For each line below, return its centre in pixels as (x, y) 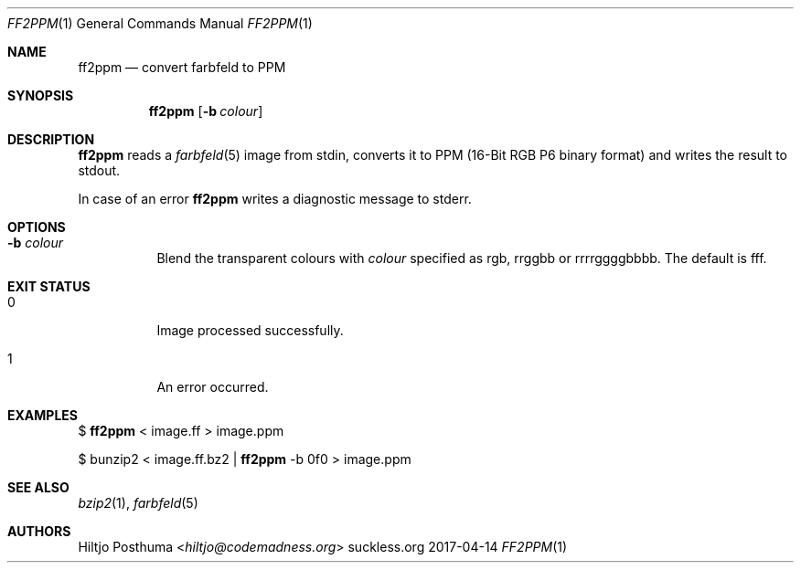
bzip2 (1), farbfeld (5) (138, 503)
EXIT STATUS (49, 286)
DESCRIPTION (51, 139)
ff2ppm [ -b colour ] (206, 111)
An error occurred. (213, 387)
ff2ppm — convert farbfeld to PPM (182, 67)
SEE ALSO (38, 487)
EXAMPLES (43, 415)
